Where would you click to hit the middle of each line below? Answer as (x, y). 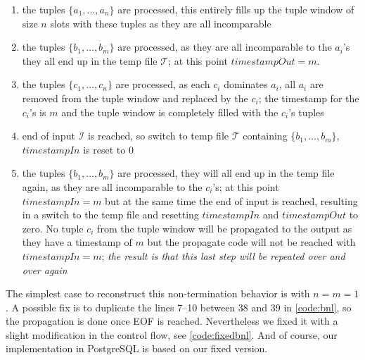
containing (265, 136)
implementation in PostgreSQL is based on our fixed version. (137, 348)
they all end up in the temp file (90, 60)
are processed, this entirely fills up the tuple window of (236, 9)
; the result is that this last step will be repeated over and (223, 255)
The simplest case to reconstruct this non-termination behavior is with (158, 293)
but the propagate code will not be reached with (251, 242)
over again (45, 269)
